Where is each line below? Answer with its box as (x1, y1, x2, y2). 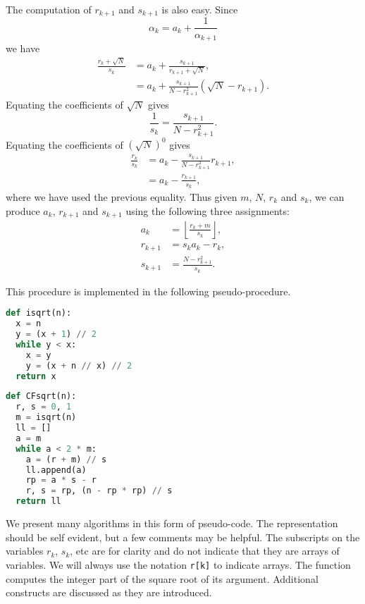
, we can (309, 190, 345, 204)
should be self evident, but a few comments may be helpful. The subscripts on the (6, 529, 360, 544)
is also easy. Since (161, 2, 238, 16)
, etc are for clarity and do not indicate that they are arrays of (70, 543, 340, 558)
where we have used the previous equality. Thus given (6, 190, 237, 204)
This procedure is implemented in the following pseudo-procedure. (6, 283, 291, 298)
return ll (16, 496, 61, 507)
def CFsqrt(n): (6, 391, 77, 402)
